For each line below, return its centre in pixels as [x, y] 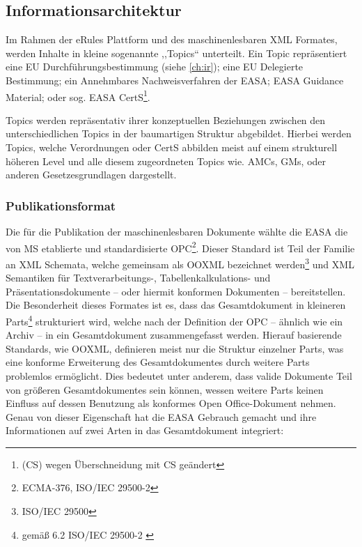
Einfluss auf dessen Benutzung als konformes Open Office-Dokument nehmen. [171, 403]
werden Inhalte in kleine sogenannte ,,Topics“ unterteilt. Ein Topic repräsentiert [176, 53]
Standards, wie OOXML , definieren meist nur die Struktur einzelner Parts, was [175, 348]
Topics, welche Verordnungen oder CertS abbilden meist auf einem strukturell [172, 147]
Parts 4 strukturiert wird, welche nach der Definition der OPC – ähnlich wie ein [174, 320]
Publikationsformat [61, 205]
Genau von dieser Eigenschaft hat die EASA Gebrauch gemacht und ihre [161, 416]
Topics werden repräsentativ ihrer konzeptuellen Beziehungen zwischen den [166, 120]
